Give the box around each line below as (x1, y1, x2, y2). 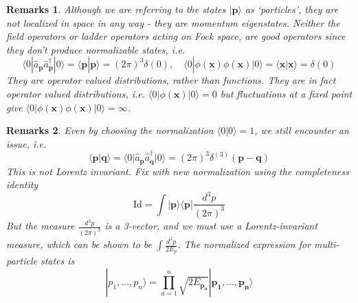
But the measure (6, 218, 75, 233)
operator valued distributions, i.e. (6, 86, 146, 100)
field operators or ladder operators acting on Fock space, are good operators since (6, 29, 346, 43)
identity (6, 177, 38, 192)
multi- (314, 237, 339, 251)
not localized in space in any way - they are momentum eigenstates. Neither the (6, 15, 340, 30)
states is (40, 254, 75, 268)
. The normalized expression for (177, 237, 311, 251)
